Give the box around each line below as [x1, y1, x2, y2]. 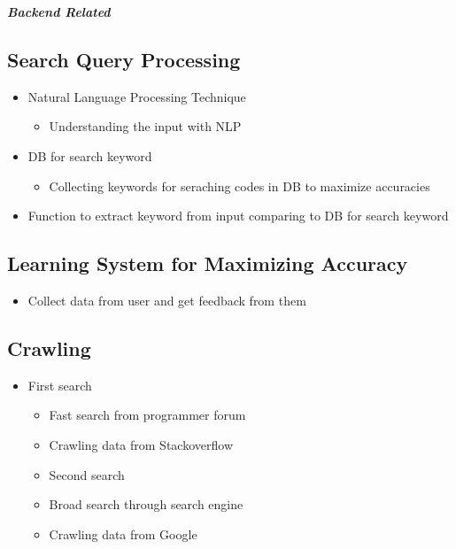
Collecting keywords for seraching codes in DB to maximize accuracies [49, 176, 430, 195]
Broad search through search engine [49, 495, 243, 514]
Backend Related [7, 3, 111, 20]
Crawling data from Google [49, 524, 197, 543]
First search [27, 375, 92, 394]
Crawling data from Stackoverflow [49, 435, 233, 453]
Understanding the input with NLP [49, 117, 242, 135]
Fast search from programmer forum [49, 406, 246, 424]
